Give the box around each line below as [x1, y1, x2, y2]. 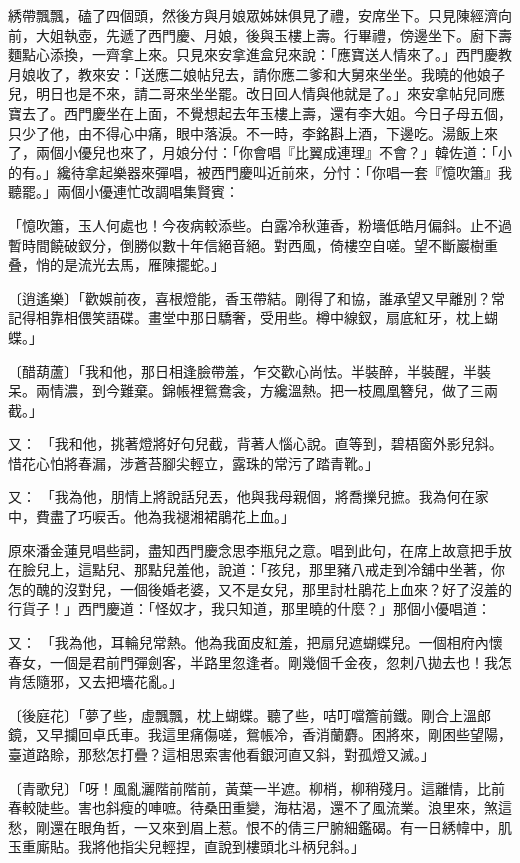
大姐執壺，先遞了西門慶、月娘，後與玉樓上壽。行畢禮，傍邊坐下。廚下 [35, 24, 498, 45]
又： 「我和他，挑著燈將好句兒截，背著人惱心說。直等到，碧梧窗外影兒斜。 [8, 433, 503, 454]
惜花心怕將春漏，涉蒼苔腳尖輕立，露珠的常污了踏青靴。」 [8, 452, 379, 473]
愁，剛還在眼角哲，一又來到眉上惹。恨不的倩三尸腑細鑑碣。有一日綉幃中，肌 [8, 816, 512, 837]
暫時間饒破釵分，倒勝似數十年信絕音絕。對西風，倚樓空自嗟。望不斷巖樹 [8, 234, 484, 255]
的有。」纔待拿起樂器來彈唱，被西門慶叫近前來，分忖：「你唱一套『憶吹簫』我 [8, 161, 512, 182]
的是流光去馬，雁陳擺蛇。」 [49, 254, 225, 275]
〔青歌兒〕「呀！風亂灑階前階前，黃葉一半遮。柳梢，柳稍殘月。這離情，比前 [8, 777, 505, 798]
